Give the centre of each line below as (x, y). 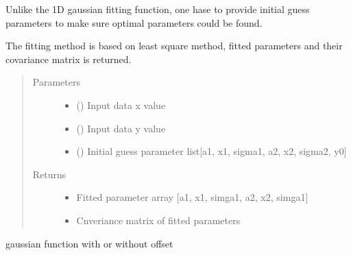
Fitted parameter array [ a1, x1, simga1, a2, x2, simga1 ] (192, 197)
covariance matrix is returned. (69, 59)
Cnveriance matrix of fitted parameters (158, 220)
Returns (49, 174)
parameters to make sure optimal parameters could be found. (134, 22)
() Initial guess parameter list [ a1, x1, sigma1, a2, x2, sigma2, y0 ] (211, 151)
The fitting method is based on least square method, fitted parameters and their (174, 46)
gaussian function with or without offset (89, 243)
